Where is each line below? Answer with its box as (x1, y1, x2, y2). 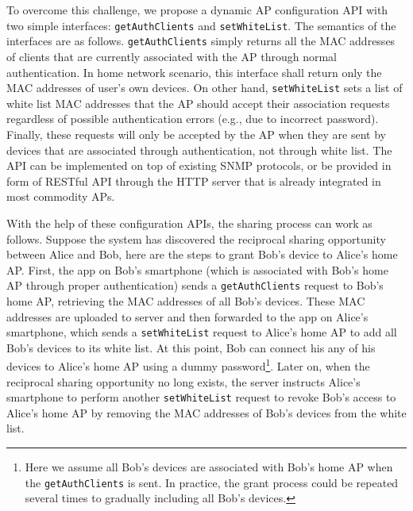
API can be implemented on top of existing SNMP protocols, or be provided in (6, 157, 392, 174)
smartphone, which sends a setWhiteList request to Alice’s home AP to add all (6, 324, 397, 340)
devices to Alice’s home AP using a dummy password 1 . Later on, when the (6, 355, 370, 375)
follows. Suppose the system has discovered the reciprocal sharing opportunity (6, 230, 386, 247)
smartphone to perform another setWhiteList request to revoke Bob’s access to (6, 389, 396, 405)
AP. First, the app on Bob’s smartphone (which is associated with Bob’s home (6, 261, 388, 278)
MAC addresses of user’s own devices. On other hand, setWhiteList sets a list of (6, 79, 403, 96)
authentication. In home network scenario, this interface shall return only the (6, 63, 382, 80)
